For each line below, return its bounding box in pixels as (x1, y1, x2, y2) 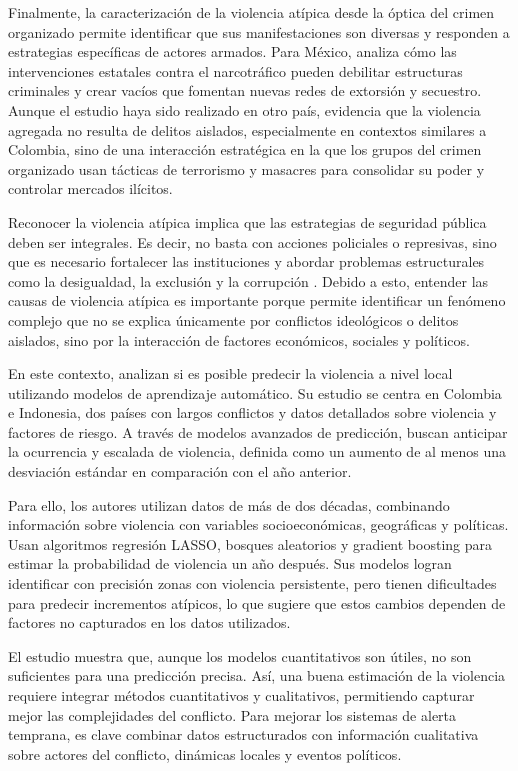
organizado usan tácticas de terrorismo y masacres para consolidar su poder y (8, 158, 485, 179)
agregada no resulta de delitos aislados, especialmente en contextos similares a (8, 119, 487, 140)
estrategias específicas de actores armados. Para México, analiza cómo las (8, 41, 457, 62)
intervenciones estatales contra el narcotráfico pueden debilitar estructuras (8, 60, 463, 81)
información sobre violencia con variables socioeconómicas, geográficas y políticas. (8, 514, 509, 535)
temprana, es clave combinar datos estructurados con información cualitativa (8, 724, 479, 745)
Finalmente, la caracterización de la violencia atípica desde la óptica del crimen (8, 2, 495, 22)
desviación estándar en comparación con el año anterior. (8, 461, 352, 482)
